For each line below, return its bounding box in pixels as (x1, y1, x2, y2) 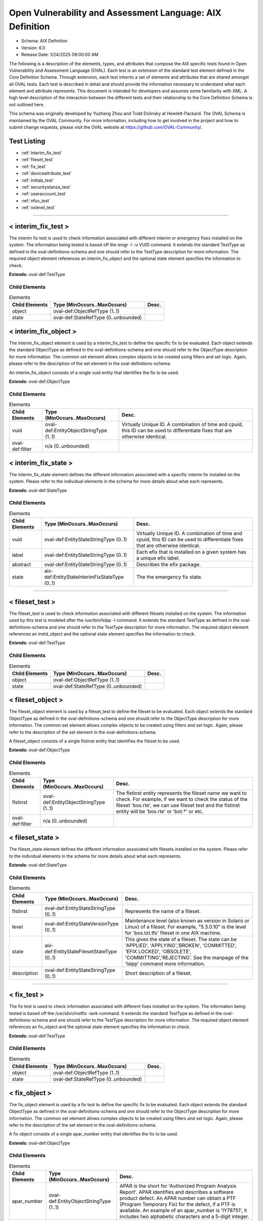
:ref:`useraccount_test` (21, 191, 67, 197)
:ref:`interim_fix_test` (21, 149, 63, 156)
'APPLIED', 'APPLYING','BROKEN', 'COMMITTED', (125, 942, 237, 948)
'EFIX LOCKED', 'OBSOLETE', (125, 948, 192, 955)
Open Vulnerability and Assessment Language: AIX (9, 7, 222, 18)
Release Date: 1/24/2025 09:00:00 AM (21, 52, 98, 58)
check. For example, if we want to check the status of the (116, 796, 248, 802)
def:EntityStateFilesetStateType (44, 948, 117, 955)
